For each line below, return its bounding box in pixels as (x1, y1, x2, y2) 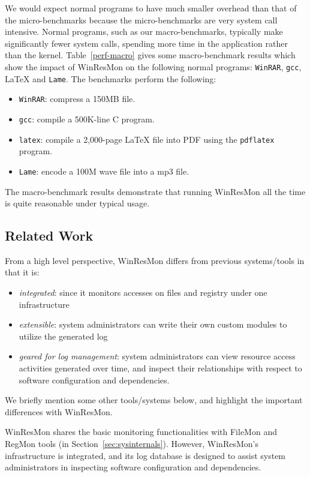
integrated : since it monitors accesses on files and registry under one (19, 286, 267, 299)
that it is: (5, 266, 40, 278)
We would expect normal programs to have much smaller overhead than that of (5, 2, 297, 14)
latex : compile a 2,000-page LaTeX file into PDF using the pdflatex (19, 133, 275, 145)
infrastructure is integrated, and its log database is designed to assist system (5, 449, 286, 461)
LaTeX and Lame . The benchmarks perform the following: (5, 72, 216, 85)
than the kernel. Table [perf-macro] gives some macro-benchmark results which (5, 49, 296, 61)
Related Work (5, 226, 94, 245)
